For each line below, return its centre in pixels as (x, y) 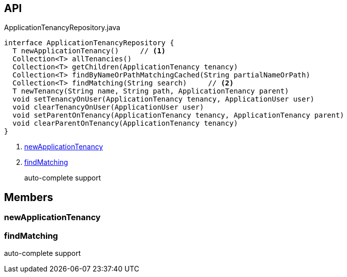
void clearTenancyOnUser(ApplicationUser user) (108, 107)
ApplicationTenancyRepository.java (62, 28)
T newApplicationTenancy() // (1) (89, 51)
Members (29, 197)
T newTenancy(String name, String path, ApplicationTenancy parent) (151, 91)
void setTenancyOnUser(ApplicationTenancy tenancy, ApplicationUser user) (163, 99)
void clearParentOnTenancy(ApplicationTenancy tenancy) (125, 123)
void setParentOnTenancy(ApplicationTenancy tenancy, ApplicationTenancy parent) (178, 115)
